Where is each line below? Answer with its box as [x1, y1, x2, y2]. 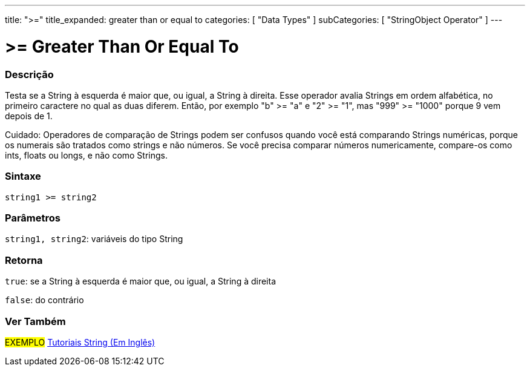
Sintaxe [5, 170, 41, 183]
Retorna [5, 254, 43, 266]
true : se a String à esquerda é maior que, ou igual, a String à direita [5, 276, 276, 287]
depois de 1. [5, 110, 53, 121]
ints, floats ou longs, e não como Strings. [5, 149, 168, 160]
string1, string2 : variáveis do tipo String [5, 234, 183, 245]
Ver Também [5, 315, 66, 327]
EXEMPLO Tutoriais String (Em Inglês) [5, 337, 155, 347]
